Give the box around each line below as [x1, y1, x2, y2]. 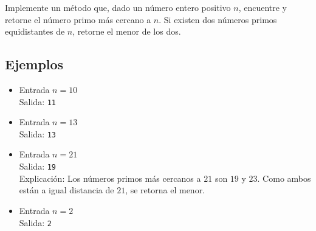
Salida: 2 [19, 216, 52, 229]
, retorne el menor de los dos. [72, 25, 181, 38]
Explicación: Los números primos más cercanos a [19, 171, 201, 184]
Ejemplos [5, 55, 64, 74]
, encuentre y [238, 1, 287, 13]
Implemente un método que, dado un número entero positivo [5, 1, 231, 13]
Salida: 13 [19, 127, 57, 140]
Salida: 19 [19, 160, 57, 173]
